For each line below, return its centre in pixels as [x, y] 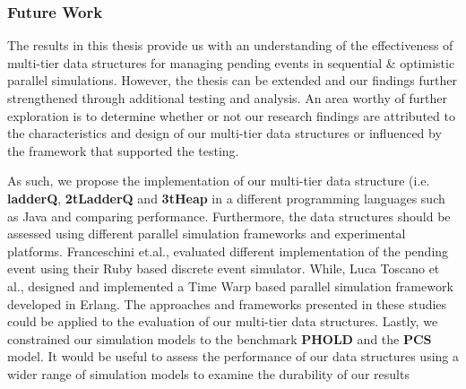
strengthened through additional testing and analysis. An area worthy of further [228, 98]
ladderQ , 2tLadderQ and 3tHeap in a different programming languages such [226, 198]
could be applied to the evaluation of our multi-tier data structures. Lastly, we [223, 321]
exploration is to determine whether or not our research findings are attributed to [231, 115]
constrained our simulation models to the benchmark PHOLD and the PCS [220, 338]
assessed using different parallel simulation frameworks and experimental [207, 233]
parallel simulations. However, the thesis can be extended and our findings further [232, 80]
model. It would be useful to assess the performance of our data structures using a [233, 356]
